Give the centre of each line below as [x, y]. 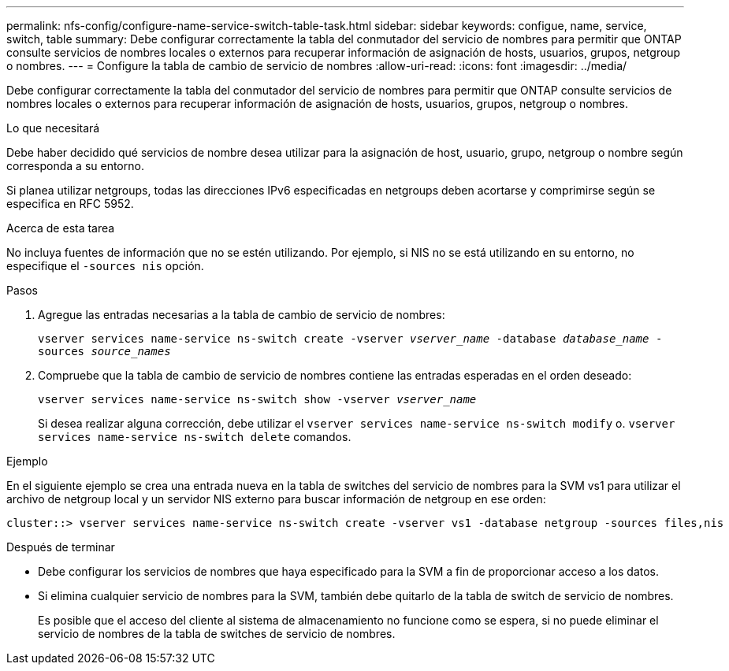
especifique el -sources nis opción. [105, 266]
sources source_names [104, 351]
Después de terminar [61, 547]
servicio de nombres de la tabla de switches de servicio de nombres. [217, 634]
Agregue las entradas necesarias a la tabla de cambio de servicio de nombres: [242, 315]
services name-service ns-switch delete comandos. [195, 437]
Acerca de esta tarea [61, 228]
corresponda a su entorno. [75, 166]
